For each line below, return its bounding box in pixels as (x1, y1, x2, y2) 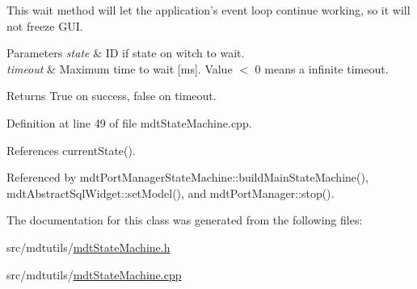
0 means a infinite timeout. (255, 60, 389, 77)
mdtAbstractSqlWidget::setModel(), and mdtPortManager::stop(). (6, 184, 335, 201)
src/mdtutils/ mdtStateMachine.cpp (6, 266, 182, 283)
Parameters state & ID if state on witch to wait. (6, 44, 245, 61)
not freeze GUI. (6, 17, 83, 34)
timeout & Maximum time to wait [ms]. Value (6, 60, 233, 77)
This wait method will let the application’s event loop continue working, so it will (6, 2, 411, 18)
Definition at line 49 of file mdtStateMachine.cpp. (6, 114, 252, 131)
